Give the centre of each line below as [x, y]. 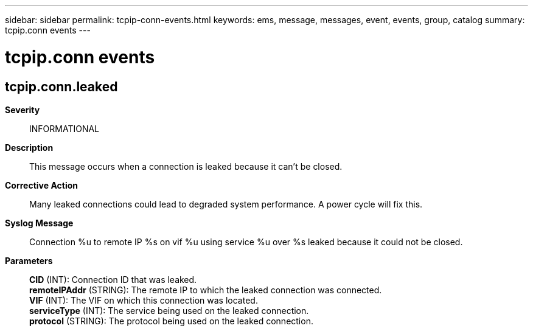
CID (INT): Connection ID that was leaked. [113, 279]
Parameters [29, 260]
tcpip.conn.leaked [61, 86]
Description [29, 147]
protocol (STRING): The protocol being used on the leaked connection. [171, 321]
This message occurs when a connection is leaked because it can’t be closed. [186, 166]
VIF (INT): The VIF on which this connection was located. [144, 300]
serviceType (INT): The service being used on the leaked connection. [169, 310]
